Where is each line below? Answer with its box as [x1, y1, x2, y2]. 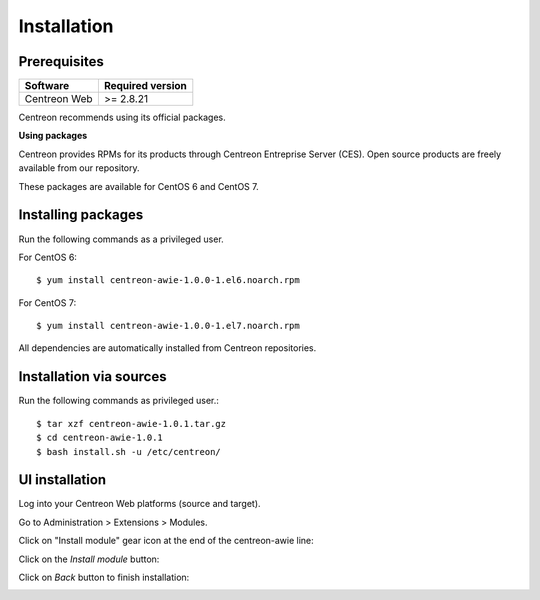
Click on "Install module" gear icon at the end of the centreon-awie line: [18, 535, 314, 547]
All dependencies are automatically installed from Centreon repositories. [18, 342, 317, 354]
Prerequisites [18, 53, 104, 70]
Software [24, 79, 70, 93]
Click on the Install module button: [18, 553, 160, 565]
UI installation [18, 471, 107, 489]
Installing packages [18, 206, 144, 224]
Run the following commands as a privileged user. [18, 233, 224, 245]
